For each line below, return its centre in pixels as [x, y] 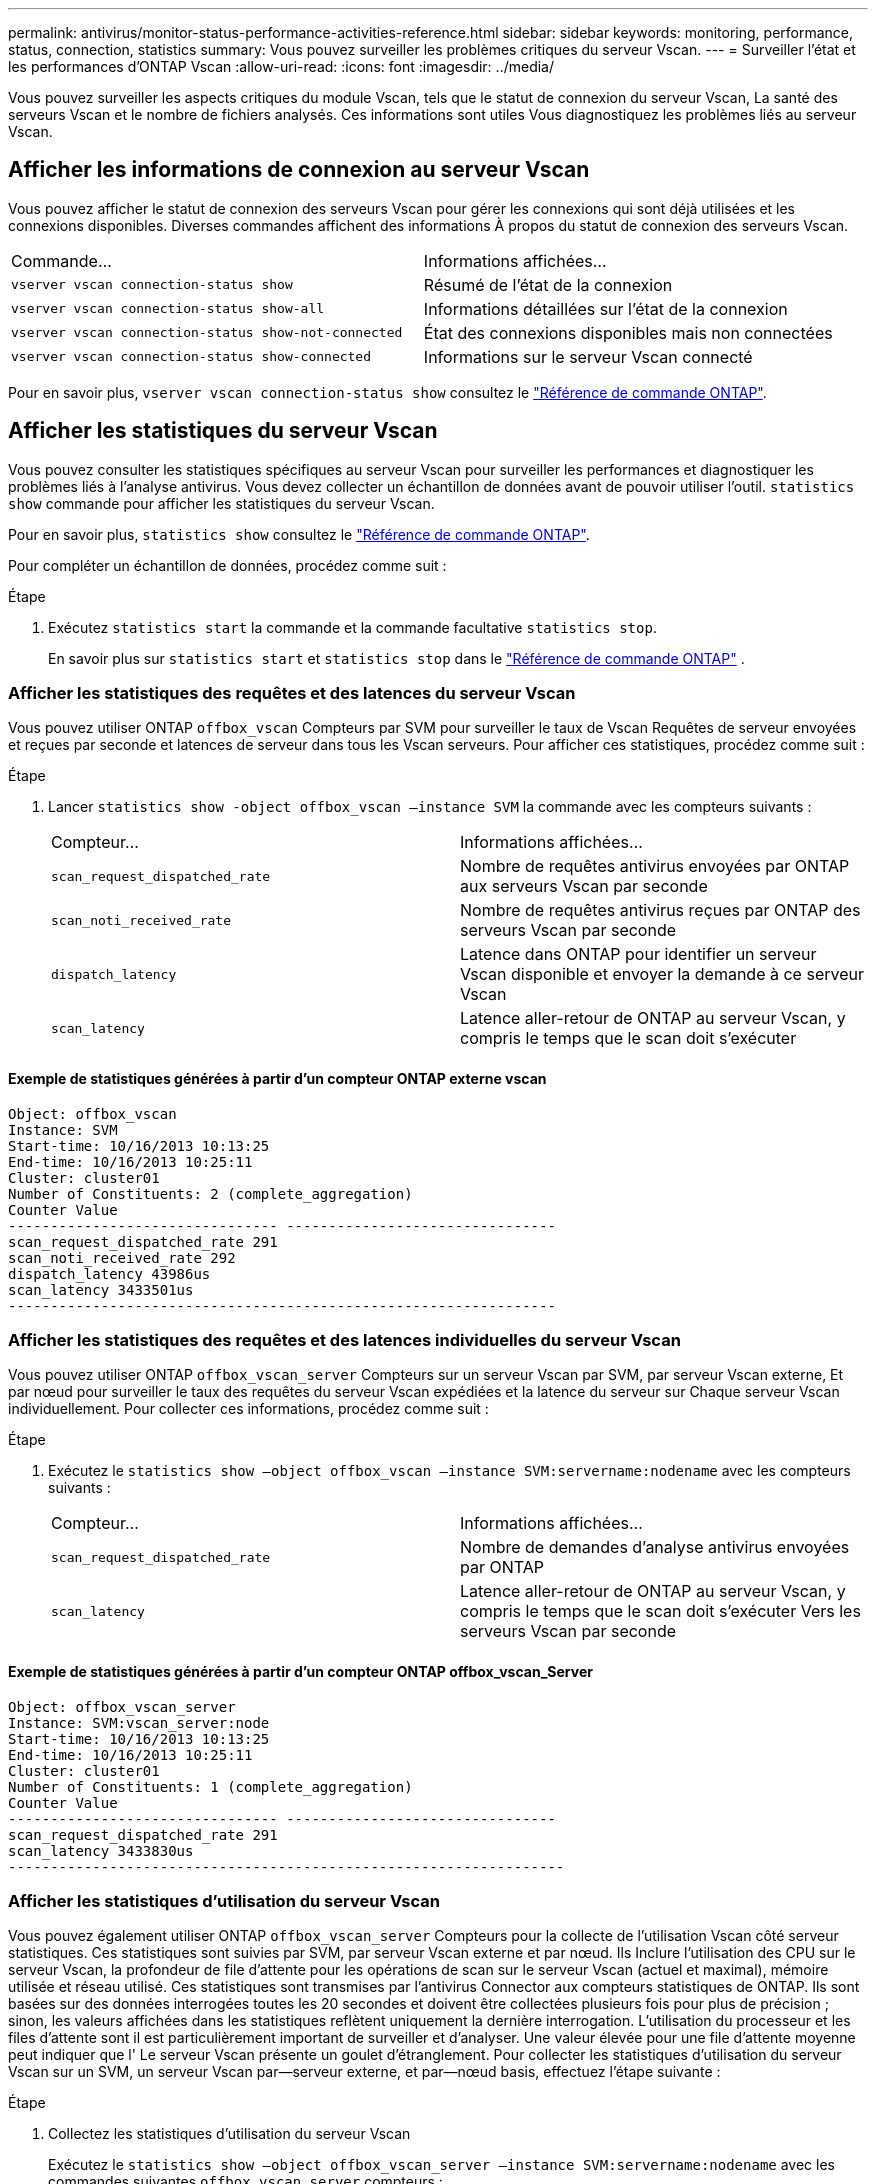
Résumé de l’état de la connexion [548, 284]
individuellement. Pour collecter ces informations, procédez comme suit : [248, 1409]
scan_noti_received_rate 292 [122, 1257]
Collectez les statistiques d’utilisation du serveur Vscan [229, 2134]
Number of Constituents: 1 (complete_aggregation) [210, 1786]
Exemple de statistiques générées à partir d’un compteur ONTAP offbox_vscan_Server [300, 1672]
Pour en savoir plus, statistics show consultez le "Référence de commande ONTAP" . [299, 534]
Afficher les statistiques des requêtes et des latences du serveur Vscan [292, 693]
